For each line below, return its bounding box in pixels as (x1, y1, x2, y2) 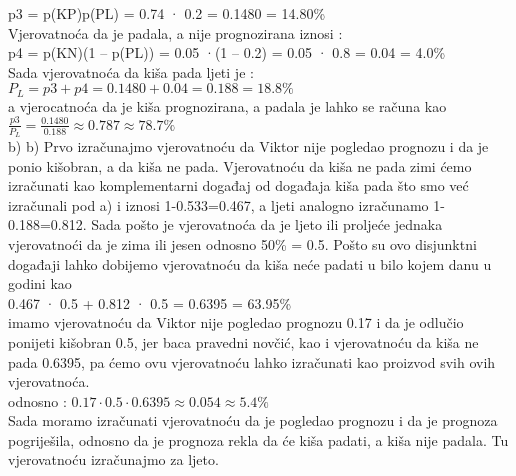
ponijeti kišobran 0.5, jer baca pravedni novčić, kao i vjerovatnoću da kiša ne (8, 331, 479, 352)
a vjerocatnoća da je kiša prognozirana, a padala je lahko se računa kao (8, 95, 447, 116)
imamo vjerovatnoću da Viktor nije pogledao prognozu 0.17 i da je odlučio (8, 312, 464, 333)
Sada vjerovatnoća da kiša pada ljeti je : (8, 61, 254, 82)
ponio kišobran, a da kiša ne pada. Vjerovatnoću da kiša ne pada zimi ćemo (8, 155, 472, 176)
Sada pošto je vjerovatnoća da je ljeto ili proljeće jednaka (91, 214, 443, 235)
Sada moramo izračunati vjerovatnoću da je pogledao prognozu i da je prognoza (8, 410, 498, 431)
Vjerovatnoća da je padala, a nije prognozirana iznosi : (8, 22, 343, 43)
